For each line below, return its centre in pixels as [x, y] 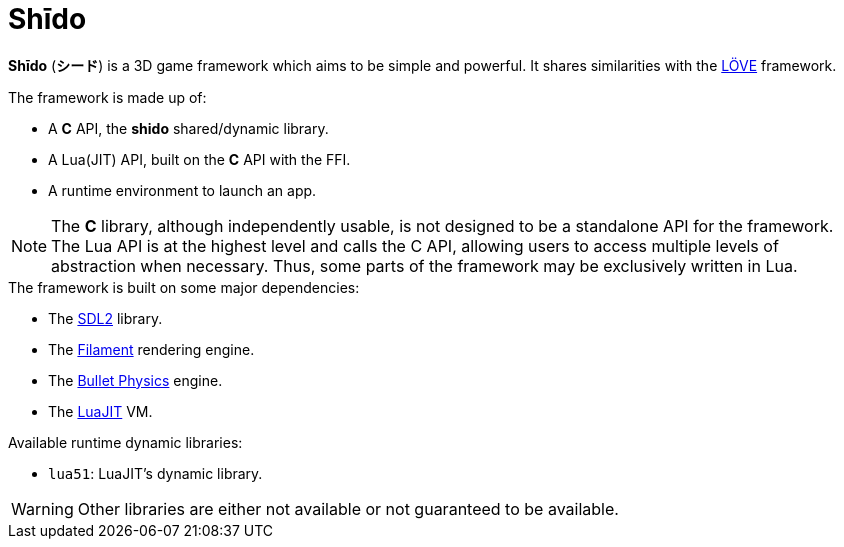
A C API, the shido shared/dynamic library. [188, 128]
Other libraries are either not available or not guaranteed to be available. [348, 508]
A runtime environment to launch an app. [182, 190]
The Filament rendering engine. [151, 349]
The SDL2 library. [105, 318]
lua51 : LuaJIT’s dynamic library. [155, 473]
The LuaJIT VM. [100, 411]
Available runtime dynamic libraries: [125, 442]
